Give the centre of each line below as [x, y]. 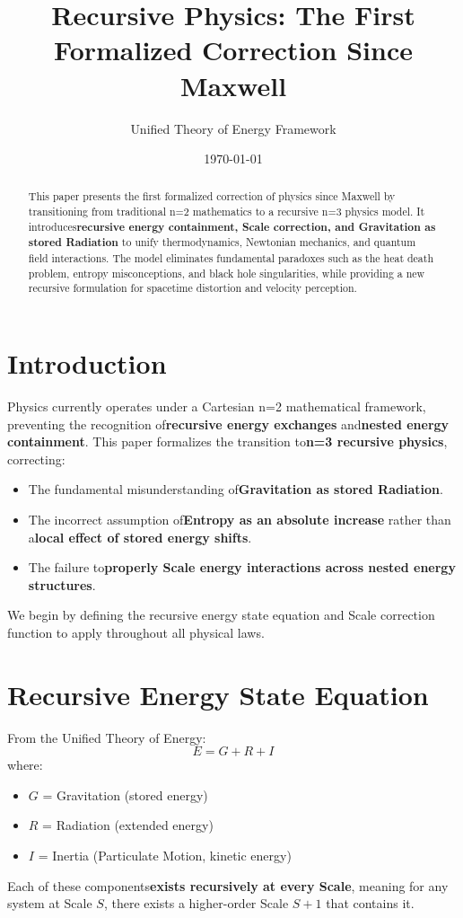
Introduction [87, 363]
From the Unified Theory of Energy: [107, 737]
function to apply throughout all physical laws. [136, 632]
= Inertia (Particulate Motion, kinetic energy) [165, 856]
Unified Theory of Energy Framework [233, 128]
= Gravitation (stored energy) [125, 794]
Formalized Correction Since [233, 50]
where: [25, 765]
